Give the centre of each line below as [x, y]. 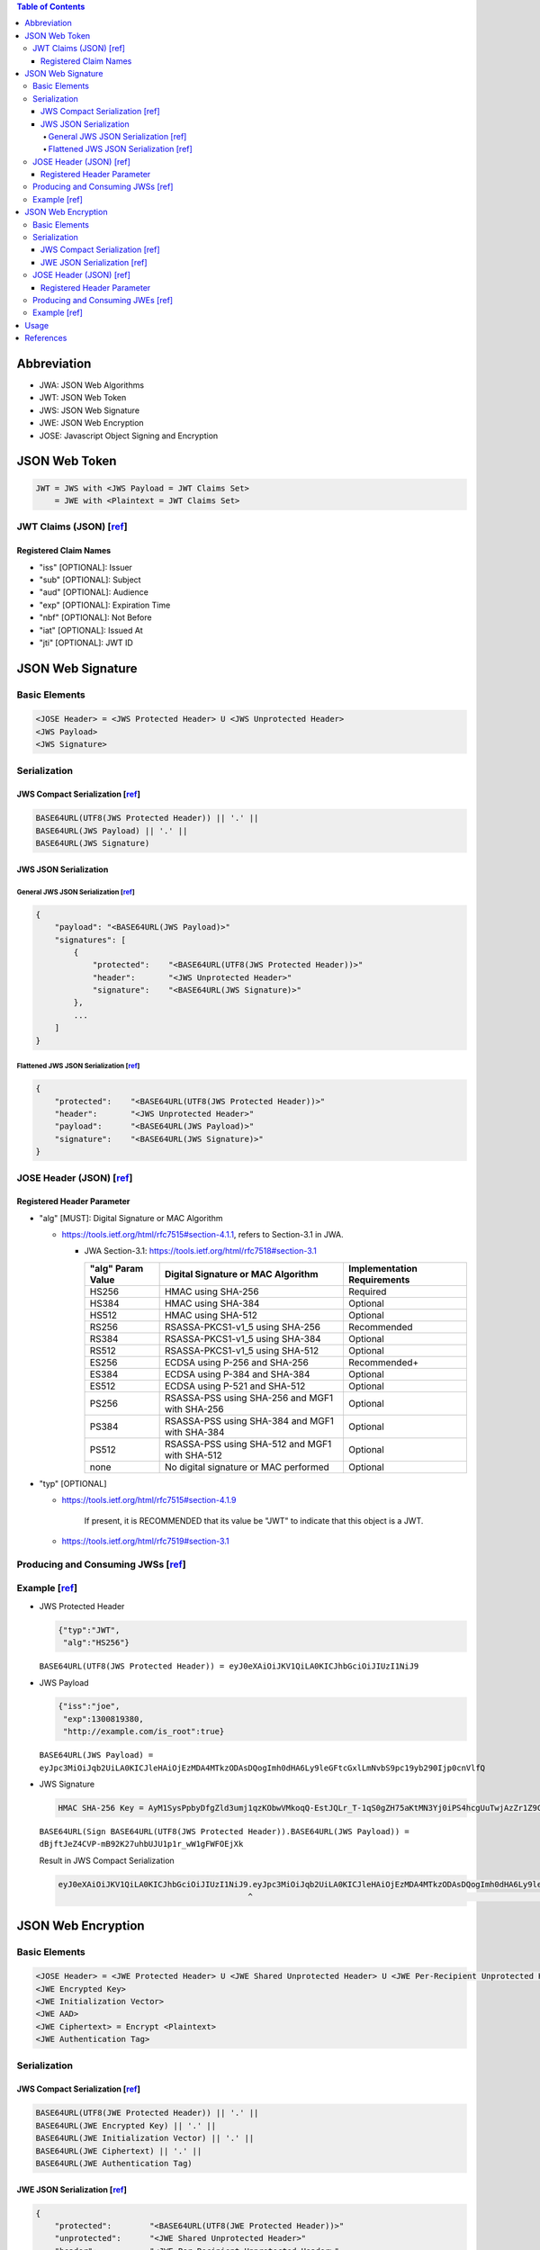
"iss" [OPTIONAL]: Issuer [85, 567]
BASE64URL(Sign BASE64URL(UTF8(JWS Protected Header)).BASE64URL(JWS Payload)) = [224, 1831]
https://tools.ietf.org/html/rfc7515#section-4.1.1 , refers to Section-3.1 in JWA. [202, 1235]
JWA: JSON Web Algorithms [91, 385]
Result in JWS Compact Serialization [107, 1860]
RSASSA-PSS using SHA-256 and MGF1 [248, 1398]
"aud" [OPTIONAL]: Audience [94, 592]
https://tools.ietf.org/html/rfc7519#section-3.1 [145, 1541]
